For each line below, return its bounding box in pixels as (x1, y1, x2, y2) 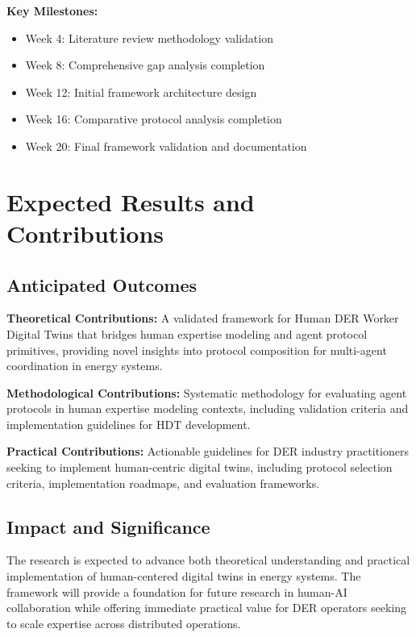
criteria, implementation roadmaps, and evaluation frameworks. (6, 474, 320, 491)
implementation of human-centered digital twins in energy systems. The (6, 568, 361, 585)
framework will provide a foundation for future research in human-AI (6, 583, 347, 600)
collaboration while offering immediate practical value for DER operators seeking (6, 599, 407, 616)
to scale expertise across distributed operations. (6, 614, 241, 631)
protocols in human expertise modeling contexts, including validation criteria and (6, 400, 409, 417)
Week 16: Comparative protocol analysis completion (25, 110, 282, 127)
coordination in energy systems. (6, 357, 163, 374)
